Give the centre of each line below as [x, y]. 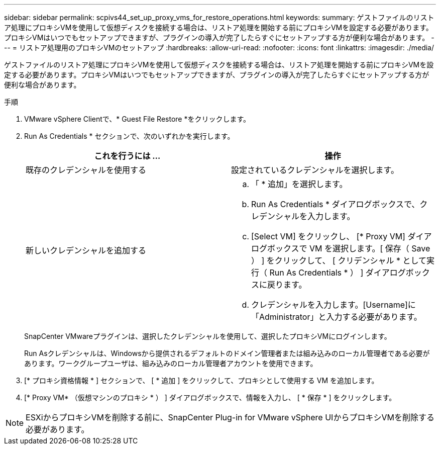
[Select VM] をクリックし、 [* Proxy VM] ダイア [342, 236]
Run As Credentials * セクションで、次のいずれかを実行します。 [129, 136]
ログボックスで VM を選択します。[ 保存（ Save [341, 248]
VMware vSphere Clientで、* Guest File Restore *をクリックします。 [137, 119]
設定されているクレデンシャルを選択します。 [315, 170]
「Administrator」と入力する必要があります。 [337, 317]
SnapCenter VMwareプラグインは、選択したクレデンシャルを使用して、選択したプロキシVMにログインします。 [208, 336]
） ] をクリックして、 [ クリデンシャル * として [339, 260]
